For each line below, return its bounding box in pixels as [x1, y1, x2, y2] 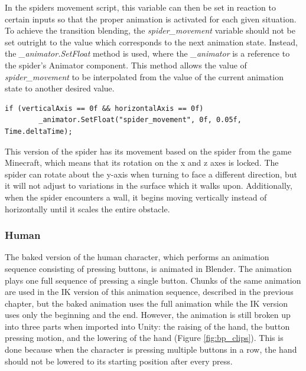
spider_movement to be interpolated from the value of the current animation [5, 70, 284, 83]
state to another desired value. [5, 82, 115, 94]
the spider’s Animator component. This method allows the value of [5, 58, 247, 71]
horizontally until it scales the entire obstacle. [5, 202, 170, 215]
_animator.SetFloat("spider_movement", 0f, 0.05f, [38, 116, 242, 124]
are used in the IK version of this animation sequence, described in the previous [5, 285, 294, 298]
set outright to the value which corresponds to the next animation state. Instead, [5, 35, 298, 48]
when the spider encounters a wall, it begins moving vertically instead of [5, 191, 267, 203]
